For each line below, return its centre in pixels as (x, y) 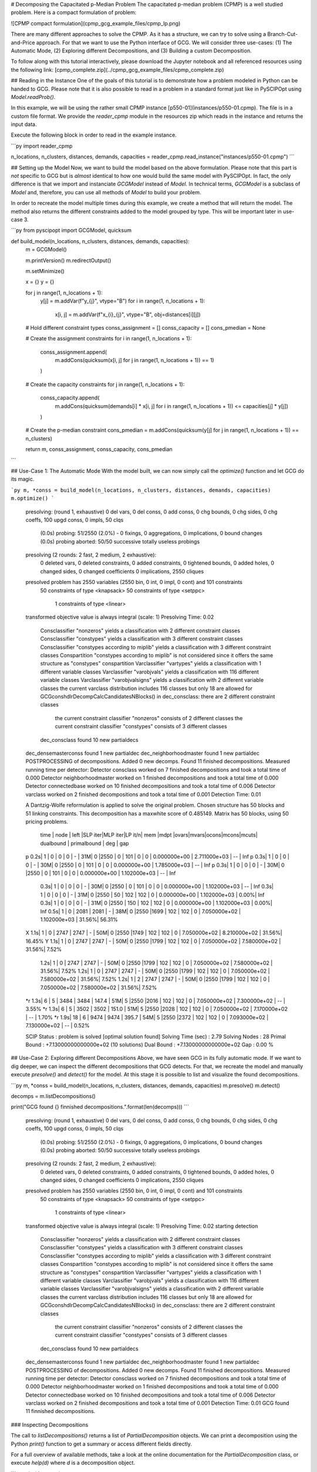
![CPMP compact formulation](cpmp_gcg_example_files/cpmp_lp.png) (96, 23)
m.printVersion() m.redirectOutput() (68, 260)
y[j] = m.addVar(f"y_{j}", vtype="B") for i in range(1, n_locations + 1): (123, 301)
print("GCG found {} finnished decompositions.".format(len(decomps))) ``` (100, 1107)
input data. (24, 124)
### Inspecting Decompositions (50, 1424)
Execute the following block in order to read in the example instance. (94, 135)
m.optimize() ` (33, 498)
